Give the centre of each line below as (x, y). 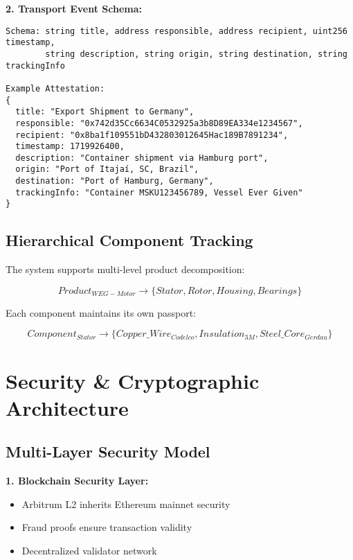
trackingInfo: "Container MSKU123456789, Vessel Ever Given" (159, 192)
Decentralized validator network (89, 551)
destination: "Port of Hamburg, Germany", (115, 181)
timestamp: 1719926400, (70, 147)
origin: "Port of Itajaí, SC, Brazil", (107, 169)
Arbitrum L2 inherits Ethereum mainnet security (126, 504)
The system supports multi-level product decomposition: (125, 269)
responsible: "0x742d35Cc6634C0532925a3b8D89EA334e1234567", (159, 123)
